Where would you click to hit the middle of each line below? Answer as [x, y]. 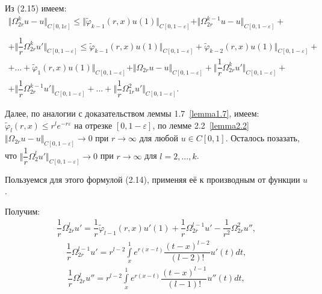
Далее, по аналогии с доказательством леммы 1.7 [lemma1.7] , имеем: [132, 113]
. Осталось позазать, [262, 138]
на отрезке [93, 125]
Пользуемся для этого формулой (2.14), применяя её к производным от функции [153, 179]
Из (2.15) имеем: [36, 8]
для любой [159, 138]
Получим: [23, 211]
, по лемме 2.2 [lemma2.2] [201, 125]
